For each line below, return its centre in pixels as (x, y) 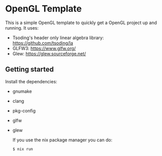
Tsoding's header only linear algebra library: (58, 38)
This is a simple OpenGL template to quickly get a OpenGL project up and (81, 23)
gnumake (22, 91)
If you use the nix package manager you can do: (62, 140)
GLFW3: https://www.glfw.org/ (44, 48)
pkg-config (24, 110)
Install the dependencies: (31, 81)
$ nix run (23, 149)
